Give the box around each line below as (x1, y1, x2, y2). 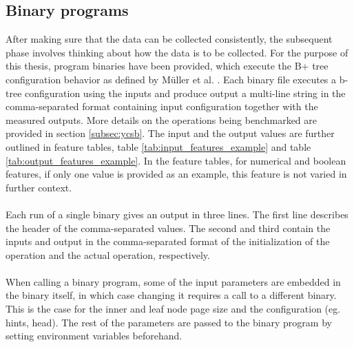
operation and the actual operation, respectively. (6, 247, 210, 262)
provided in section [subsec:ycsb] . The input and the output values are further (6, 126, 335, 140)
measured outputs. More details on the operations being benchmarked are (6, 112, 317, 127)
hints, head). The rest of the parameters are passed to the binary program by (6, 315, 332, 329)
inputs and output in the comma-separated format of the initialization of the (6, 234, 330, 249)
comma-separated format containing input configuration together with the (6, 99, 318, 114)
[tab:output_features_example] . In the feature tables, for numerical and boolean (6, 153, 346, 167)
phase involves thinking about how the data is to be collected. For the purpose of (6, 45, 348, 59)
